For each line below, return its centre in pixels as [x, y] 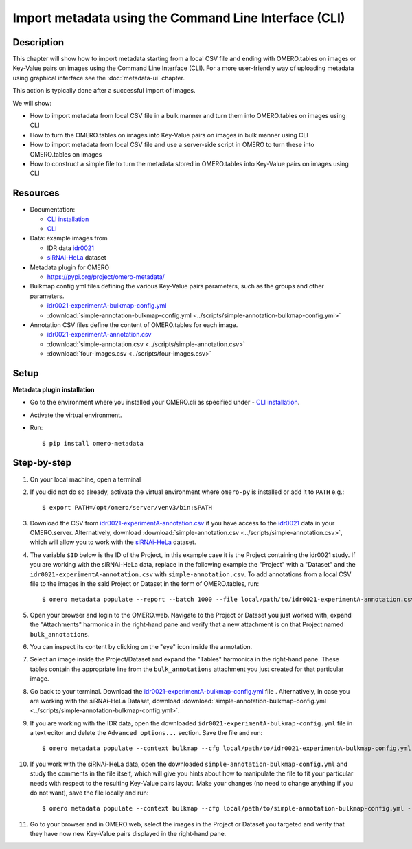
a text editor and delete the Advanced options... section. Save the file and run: [146, 733]
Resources [36, 193]
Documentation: [53, 210]
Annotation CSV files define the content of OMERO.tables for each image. [134, 325]
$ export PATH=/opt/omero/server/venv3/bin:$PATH [127, 508]
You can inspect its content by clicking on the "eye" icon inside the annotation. [141, 646]
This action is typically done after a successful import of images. [104, 91]
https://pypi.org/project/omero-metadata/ [106, 277]
